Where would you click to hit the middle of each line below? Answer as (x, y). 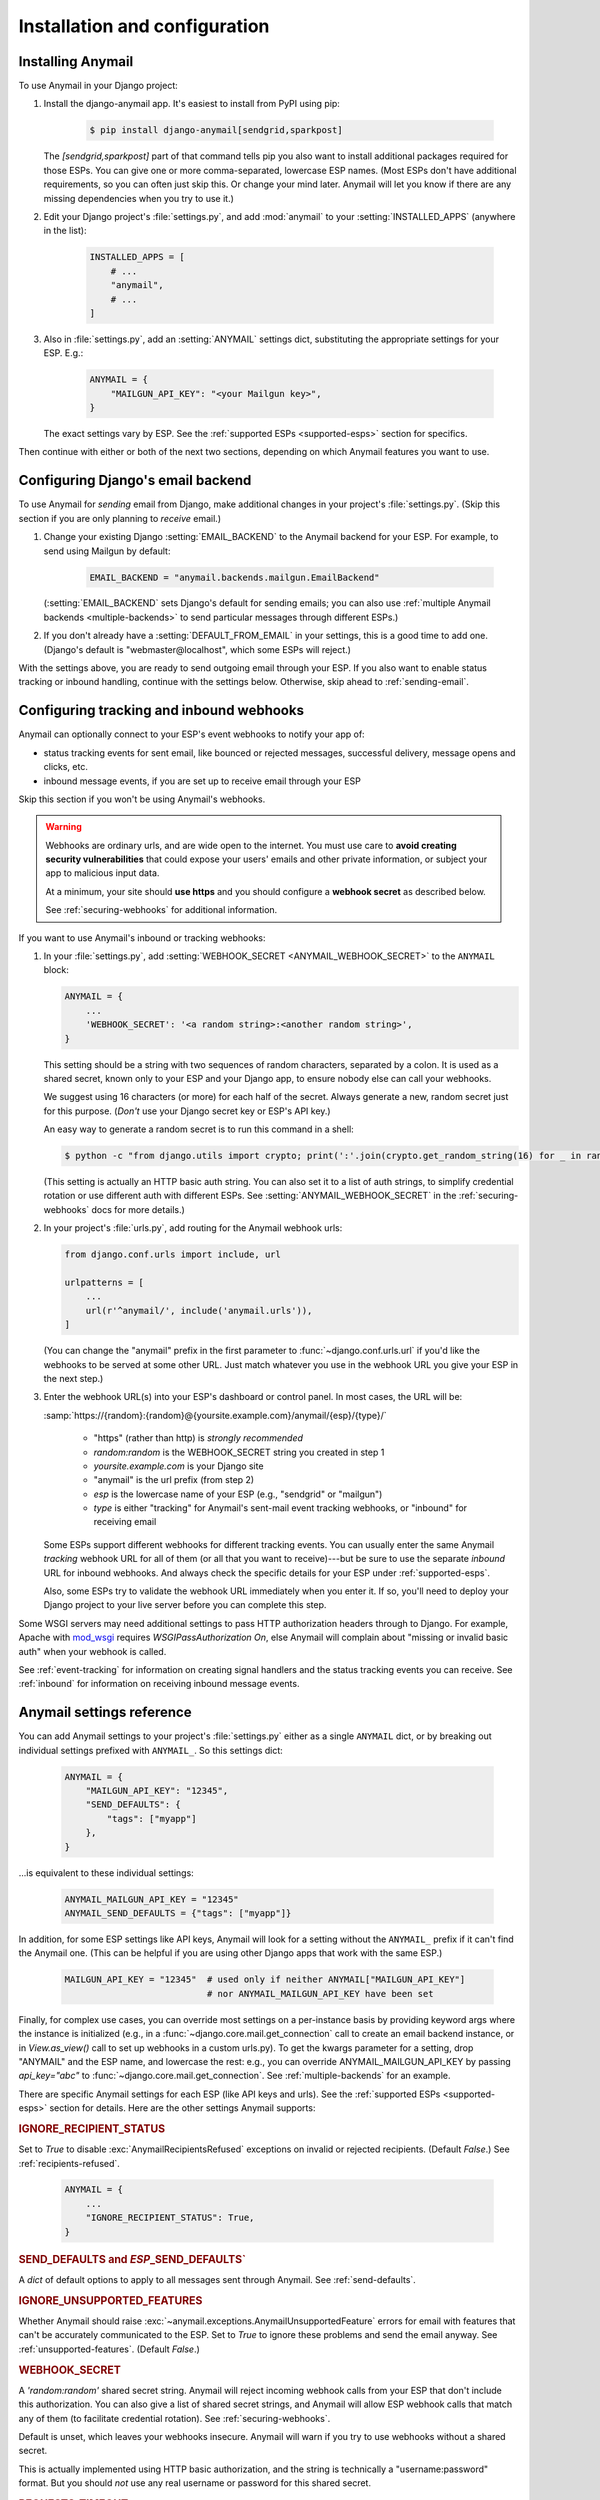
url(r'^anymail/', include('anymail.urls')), (199, 1310)
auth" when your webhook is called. (92, 1651)
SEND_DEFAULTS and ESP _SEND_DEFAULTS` (132, 2259)
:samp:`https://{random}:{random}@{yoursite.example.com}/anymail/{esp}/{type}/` (215, 1415)
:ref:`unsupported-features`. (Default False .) (109, 2349)
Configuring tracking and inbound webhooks (161, 710)
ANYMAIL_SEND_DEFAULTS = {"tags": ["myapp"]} (178, 1913)
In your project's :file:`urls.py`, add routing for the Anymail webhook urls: (193, 1228)
